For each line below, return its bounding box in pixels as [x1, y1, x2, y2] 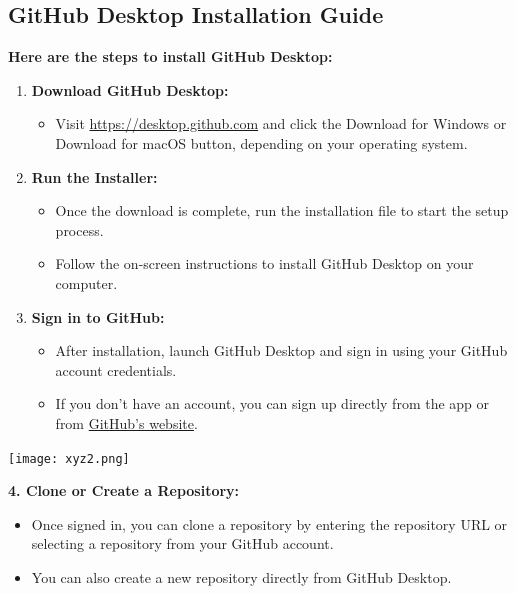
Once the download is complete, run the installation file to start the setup [55, 200, 509, 221]
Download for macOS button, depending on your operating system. [55, 132, 468, 153]
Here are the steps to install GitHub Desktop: [8, 46, 333, 67]
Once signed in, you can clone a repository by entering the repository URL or [31, 513, 508, 534]
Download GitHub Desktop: [31, 79, 229, 100]
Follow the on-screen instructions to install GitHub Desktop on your [55, 253, 474, 274]
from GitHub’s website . [55, 412, 198, 433]
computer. [55, 272, 118, 293]
